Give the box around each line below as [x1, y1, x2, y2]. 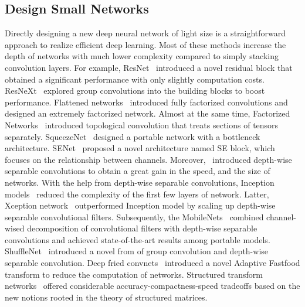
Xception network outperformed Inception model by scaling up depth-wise [5, 199, 276, 212]
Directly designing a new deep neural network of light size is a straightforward [5, 27, 286, 39]
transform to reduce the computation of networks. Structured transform [5, 268, 263, 280]
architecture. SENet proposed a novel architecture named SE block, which [5, 142, 275, 154]
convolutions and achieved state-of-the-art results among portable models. [5, 233, 270, 245]
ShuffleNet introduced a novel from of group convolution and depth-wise [5, 245, 269, 257]
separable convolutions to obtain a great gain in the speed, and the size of [5, 165, 270, 177]
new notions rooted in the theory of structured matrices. [5, 291, 208, 303]
